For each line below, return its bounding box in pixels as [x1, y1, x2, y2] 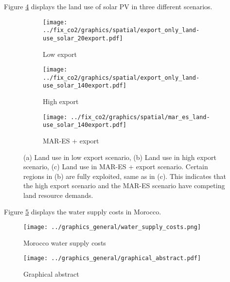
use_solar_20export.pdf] [43, 35, 123, 42]
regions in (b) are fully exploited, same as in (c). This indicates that [23, 171, 226, 181]
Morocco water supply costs [23, 237, 106, 247]
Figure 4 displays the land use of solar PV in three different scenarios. [4, 1, 212, 11]
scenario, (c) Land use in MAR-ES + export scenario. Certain [23, 161, 208, 172]
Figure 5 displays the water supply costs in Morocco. [4, 206, 161, 216]
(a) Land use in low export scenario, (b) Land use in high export [23, 152, 217, 162]
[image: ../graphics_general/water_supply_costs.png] [23, 224, 201, 231]
